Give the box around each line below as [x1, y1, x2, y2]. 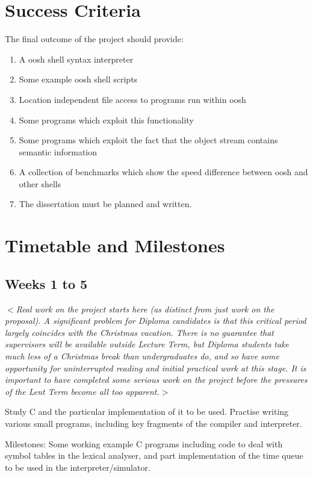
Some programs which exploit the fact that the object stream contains [19, 134, 278, 146]
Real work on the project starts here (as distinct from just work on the [16, 302, 274, 315]
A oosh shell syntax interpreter [19, 52, 134, 65]
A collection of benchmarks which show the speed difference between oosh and [19, 166, 308, 178]
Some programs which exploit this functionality [19, 113, 194, 126]
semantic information [19, 145, 98, 158]
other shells [19, 177, 61, 190]
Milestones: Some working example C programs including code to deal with [5, 437, 283, 450]
